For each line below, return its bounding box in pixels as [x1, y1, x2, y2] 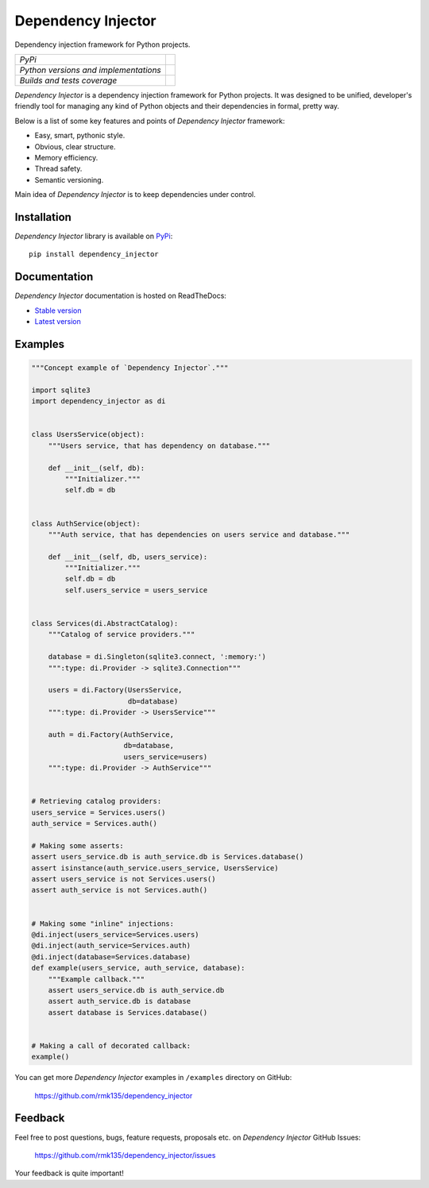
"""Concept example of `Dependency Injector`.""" [31, 364, 229, 372]
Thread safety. [34, 164, 83, 174]
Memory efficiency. [34, 152, 99, 162]
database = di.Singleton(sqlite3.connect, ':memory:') [48, 652, 266, 661]
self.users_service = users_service [64, 585, 208, 595]
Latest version [34, 317, 81, 326]
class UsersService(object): [31, 430, 145, 439]
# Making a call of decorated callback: [31, 1041, 191, 1050]
